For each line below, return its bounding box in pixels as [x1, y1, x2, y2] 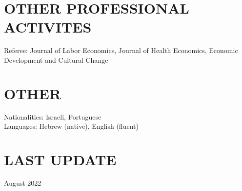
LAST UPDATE [4, 150, 117, 169]
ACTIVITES [4, 17, 92, 37]
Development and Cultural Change [4, 54, 108, 65]
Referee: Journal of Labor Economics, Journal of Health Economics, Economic [4, 45, 238, 55]
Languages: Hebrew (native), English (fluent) [4, 121, 139, 131]
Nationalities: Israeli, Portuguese [4, 111, 101, 122]
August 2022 [4, 177, 41, 188]
